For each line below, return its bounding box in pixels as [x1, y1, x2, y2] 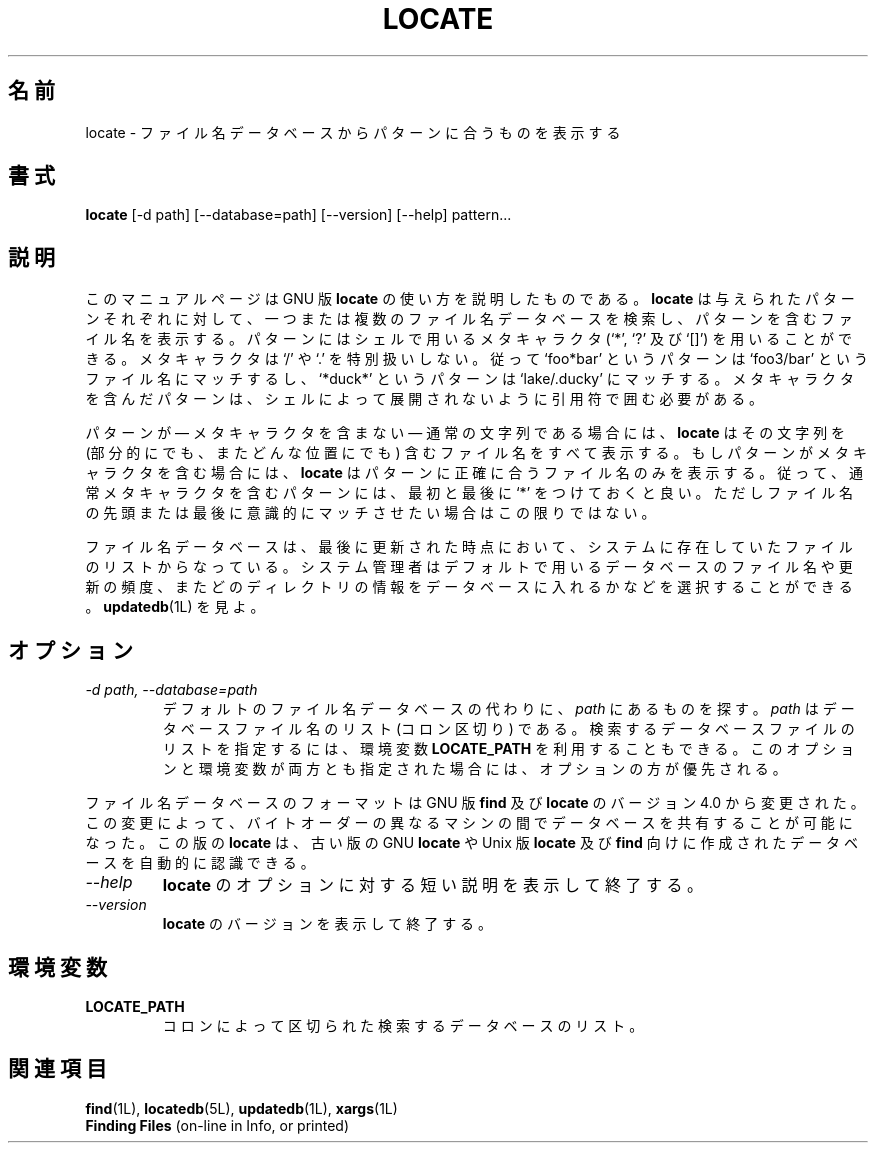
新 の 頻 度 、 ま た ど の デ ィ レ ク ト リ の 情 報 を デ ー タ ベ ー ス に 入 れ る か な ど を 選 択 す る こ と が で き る [85, 578, 853, 596]
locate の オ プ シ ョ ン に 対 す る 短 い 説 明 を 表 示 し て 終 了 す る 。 [162, 875, 704, 896]
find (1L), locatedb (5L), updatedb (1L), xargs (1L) [85, 1099, 398, 1117]
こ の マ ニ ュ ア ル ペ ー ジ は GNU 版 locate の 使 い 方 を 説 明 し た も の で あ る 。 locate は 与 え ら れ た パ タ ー [85, 290, 855, 308]
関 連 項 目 [8, 1056, 107, 1082]
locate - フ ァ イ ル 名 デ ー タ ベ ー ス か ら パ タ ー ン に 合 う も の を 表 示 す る [85, 123, 621, 141]
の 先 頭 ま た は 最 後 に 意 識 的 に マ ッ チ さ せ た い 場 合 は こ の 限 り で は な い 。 [85, 504, 656, 522]
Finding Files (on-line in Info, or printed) [85, 1116, 350, 1134]
